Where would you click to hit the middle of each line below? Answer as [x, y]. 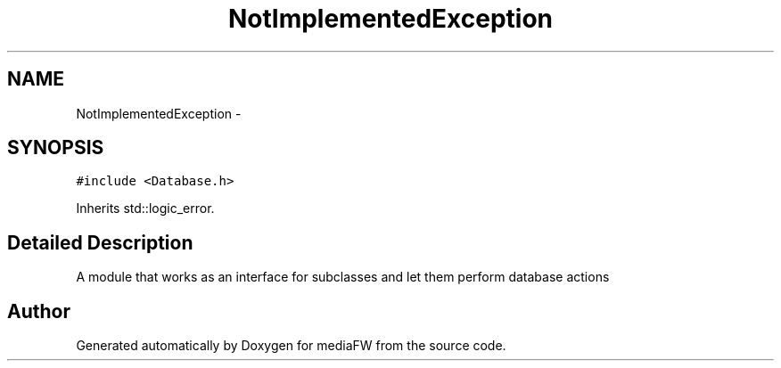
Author [39, 311]
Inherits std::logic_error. [145, 209]
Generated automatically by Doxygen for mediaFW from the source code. [291, 346]
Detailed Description [100, 242]
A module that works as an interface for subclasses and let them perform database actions [343, 277]
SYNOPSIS [56, 148]
